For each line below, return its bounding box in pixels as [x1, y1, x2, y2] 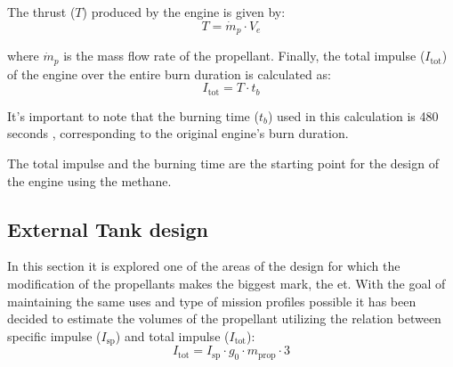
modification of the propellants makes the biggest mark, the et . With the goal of [7, 273, 446, 292]
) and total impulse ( [115, 326, 230, 345]
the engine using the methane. [7, 171, 172, 190]
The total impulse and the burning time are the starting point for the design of [7, 153, 439, 172]
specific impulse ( [7, 326, 101, 345]
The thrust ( [7, 3, 76, 20]
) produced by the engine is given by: [82, 3, 286, 20]
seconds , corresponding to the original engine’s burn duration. [7, 124, 349, 143]
